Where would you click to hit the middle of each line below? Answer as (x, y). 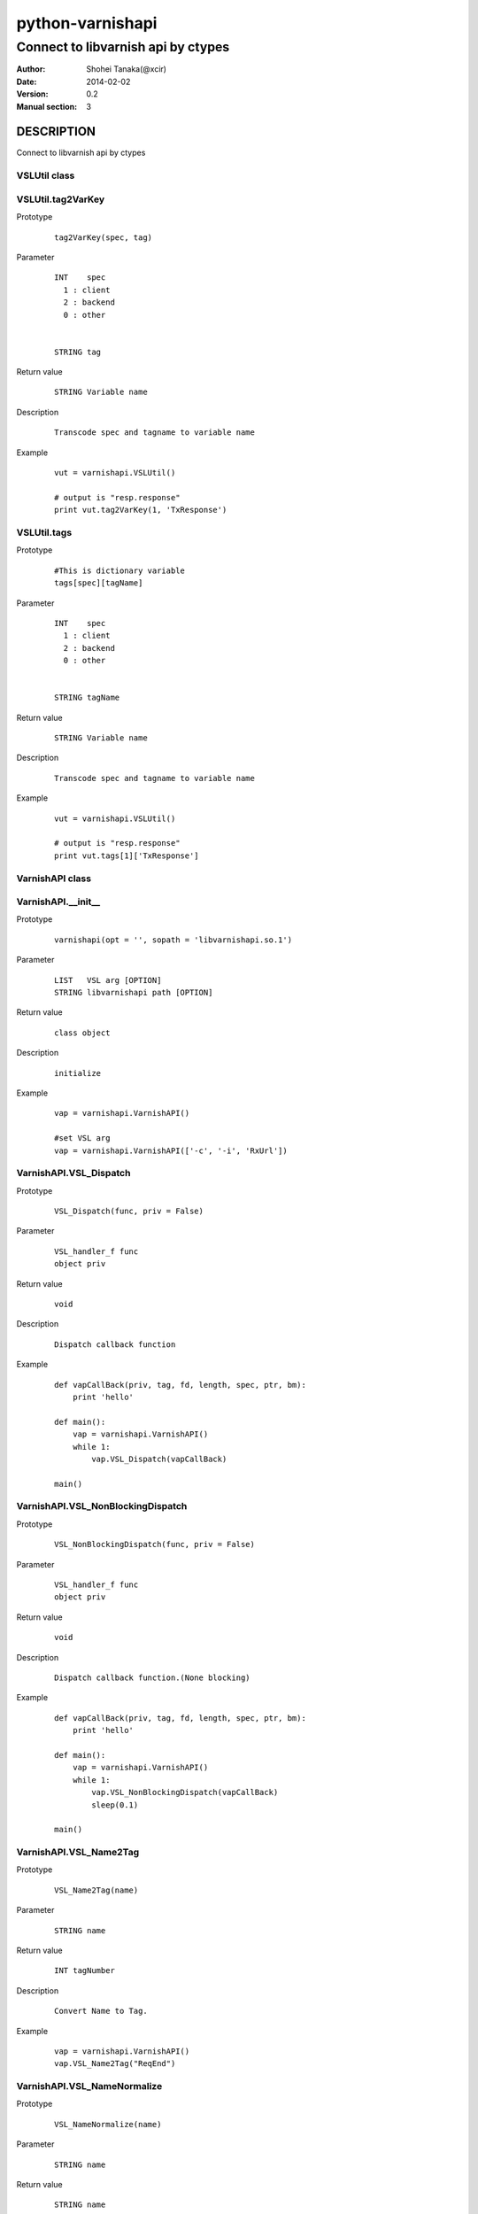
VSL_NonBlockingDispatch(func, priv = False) (155, 1544)
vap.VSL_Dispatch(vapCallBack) (159, 1459)
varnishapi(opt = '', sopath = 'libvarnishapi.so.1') (173, 940)
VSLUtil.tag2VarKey (61, 199)
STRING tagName (87, 698)
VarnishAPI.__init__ (58, 902)
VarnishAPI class (54, 879)
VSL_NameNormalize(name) (108, 2124)
